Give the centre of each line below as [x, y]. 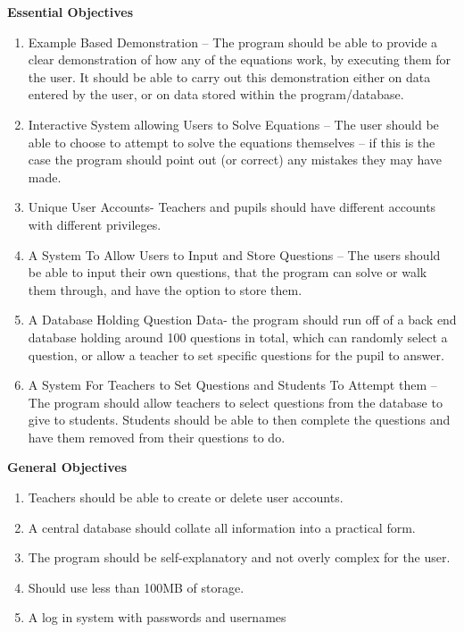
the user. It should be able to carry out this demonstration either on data [229, 76]
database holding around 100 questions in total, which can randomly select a [238, 337]
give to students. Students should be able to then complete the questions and [239, 420]
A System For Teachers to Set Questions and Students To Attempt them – [232, 385]
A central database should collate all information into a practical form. [222, 527]
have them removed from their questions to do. [157, 437]
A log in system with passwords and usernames [157, 617]
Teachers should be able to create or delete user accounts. [186, 497]
